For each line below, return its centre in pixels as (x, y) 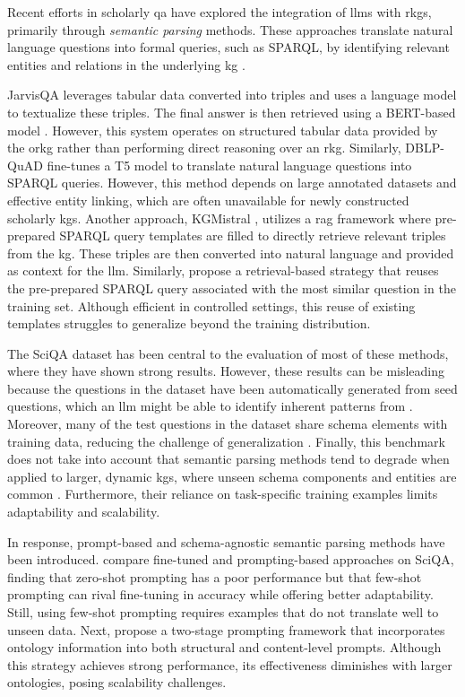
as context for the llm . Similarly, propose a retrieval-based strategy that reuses (223, 270)
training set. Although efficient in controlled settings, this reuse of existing (211, 305)
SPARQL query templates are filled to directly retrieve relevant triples (253, 235)
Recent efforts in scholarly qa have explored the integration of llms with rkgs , (220, 12)
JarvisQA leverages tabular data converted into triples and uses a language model (232, 95)
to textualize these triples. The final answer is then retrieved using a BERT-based (232, 112)
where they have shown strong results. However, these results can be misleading (226, 371)
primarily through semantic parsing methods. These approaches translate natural (230, 29)
